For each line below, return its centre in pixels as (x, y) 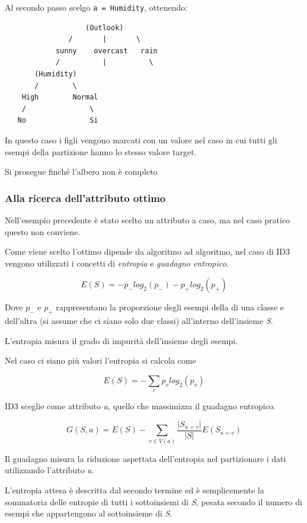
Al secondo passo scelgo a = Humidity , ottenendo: (96, 7)
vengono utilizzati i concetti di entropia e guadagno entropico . (117, 263)
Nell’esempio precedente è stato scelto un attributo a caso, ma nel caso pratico (148, 220)
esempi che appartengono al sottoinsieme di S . (89, 513)
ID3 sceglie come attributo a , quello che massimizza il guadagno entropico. (140, 406)
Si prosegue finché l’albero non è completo (81, 171)
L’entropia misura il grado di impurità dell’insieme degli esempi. (121, 340)
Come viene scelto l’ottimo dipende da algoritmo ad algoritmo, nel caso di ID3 (148, 251)
